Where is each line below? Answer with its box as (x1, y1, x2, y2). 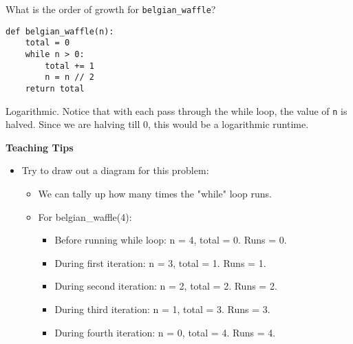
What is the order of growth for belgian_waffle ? (6, 2, 216, 16)
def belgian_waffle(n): (6, 26, 114, 36)
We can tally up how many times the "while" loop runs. (38, 186, 272, 201)
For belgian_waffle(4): (38, 209, 132, 224)
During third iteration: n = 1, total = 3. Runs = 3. (54, 302, 270, 316)
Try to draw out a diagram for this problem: (21, 163, 209, 178)
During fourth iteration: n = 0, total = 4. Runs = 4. (54, 325, 276, 339)
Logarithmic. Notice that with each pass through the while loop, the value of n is (6, 103, 347, 118)
